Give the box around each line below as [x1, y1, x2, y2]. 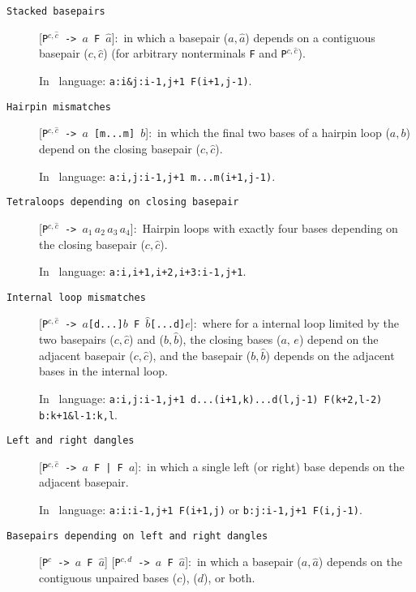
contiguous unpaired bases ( [39, 569, 178, 586]
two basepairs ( [39, 331, 114, 348]
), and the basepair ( [148, 346, 251, 363]
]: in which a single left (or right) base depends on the [135, 457, 405, 474]
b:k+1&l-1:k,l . [39, 405, 118, 423]
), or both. [204, 569, 255, 586]
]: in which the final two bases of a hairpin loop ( [145, 124, 390, 141]
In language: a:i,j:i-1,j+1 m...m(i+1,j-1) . [39, 167, 276, 184]
